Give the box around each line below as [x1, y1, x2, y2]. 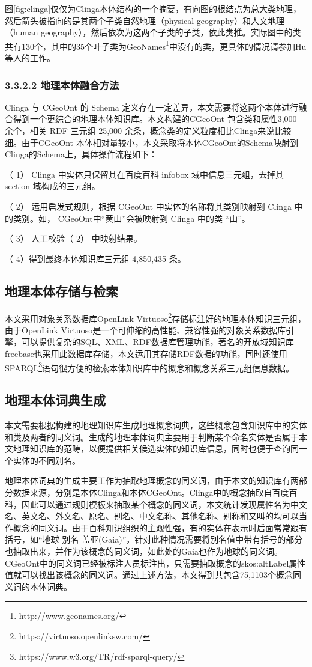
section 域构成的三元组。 [5, 180, 100, 192]
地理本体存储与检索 [5, 281, 118, 300]
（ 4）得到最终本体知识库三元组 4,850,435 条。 [5, 252, 186, 264]
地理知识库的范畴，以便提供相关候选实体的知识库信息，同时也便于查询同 [13, 442, 299, 455]
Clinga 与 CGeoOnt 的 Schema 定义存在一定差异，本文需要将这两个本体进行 [5, 100, 299, 113]
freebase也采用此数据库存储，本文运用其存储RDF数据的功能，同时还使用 [5, 347, 287, 360]
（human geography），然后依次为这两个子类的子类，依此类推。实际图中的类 [5, 26, 301, 38]
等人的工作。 [5, 52, 55, 64]
